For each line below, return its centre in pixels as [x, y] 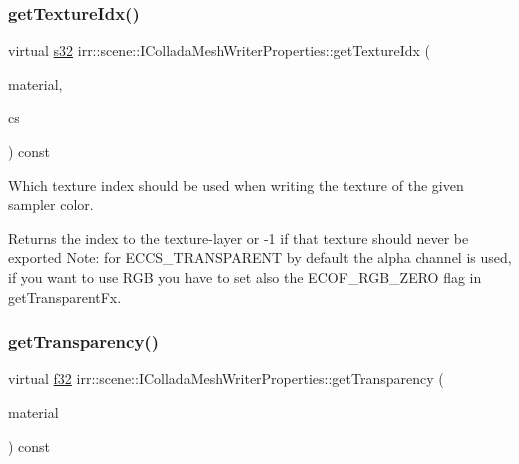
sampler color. [51, 204]
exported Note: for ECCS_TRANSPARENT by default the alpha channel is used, [260, 257]
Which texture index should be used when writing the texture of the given [236, 184]
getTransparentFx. [65, 296]
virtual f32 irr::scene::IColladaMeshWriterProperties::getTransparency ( [226, 378]
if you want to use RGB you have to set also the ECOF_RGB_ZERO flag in [245, 276]
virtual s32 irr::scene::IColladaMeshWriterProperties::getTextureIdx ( [219, 50]
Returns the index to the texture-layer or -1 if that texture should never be [238, 237]
